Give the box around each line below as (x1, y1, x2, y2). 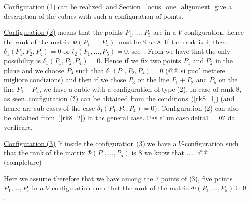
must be (117, 36, 141, 46)
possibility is (4, 55, 41, 65)
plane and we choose (4, 65, 64, 75)
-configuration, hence (182, 27, 244, 37)
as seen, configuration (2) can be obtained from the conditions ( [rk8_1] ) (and (4, 93, 235, 103)
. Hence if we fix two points (100, 55, 181, 65)
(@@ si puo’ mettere (165, 65, 225, 75)
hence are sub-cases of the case (4, 102, 95, 113)
